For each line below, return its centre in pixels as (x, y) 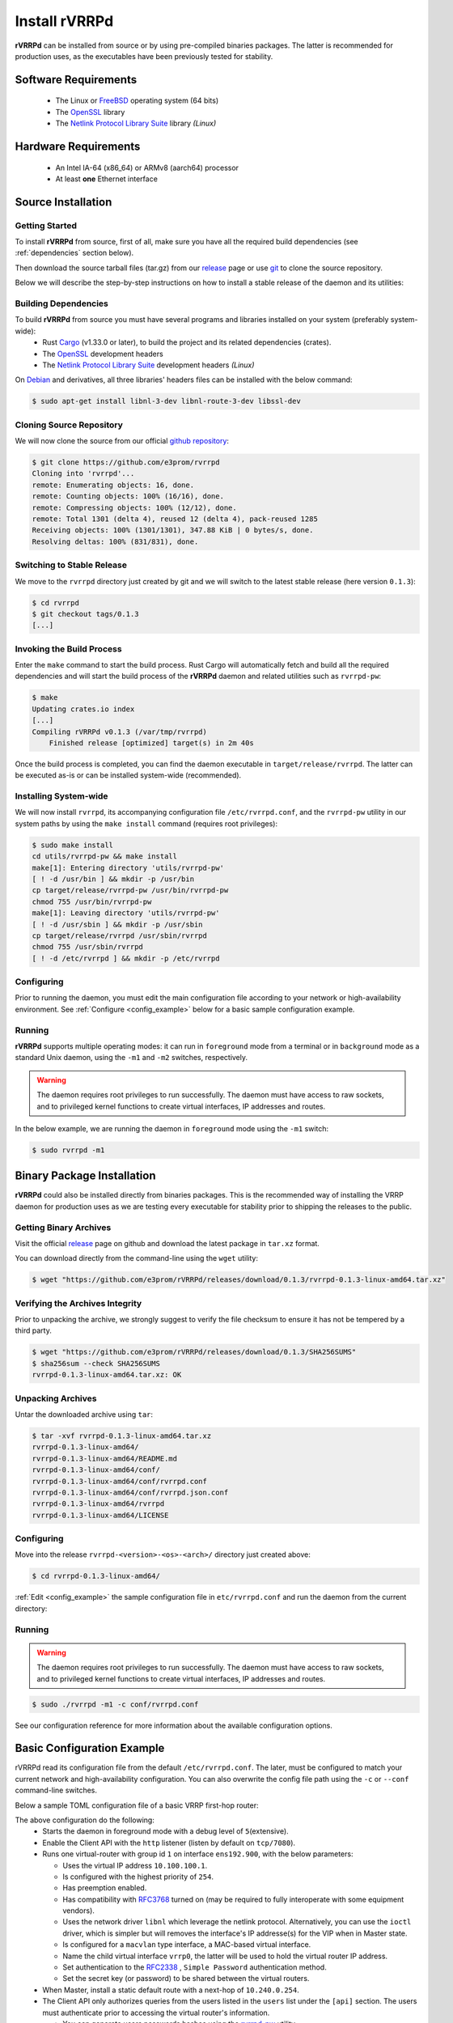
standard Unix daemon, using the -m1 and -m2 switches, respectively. (131, 1058)
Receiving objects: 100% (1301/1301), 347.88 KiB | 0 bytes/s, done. (173, 530)
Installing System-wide (61, 796)
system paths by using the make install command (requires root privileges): (146, 823)
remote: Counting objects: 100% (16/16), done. (128, 496)
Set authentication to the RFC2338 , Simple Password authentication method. (195, 1967)
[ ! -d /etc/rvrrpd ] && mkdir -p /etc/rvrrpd (126, 958)
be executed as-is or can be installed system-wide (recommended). (128, 775)
